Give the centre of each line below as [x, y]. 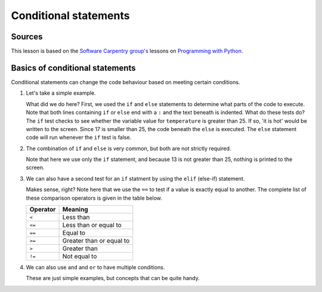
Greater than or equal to [96, 241]
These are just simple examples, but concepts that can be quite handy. [113, 278]
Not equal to [80, 256]
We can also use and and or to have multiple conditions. [95, 268]
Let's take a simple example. [61, 93]
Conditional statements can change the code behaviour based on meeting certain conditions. [126, 82]
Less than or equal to [92, 225]
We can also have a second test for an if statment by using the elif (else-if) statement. [135, 178]
